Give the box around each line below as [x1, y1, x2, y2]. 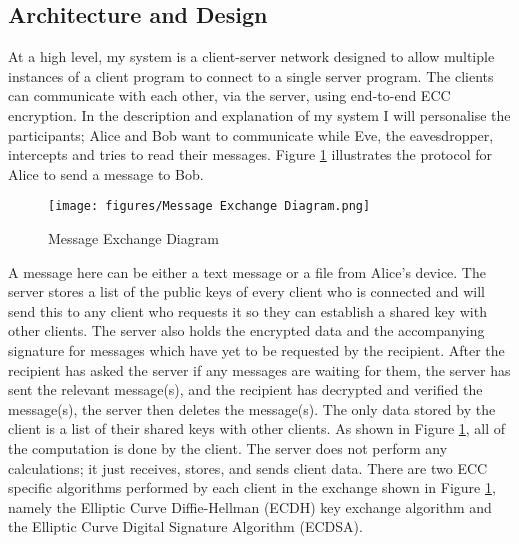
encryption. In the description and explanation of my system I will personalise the [8, 104, 511, 125]
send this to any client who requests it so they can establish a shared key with [8, 300, 487, 321]
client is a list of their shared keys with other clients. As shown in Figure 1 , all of [8, 418, 506, 439]
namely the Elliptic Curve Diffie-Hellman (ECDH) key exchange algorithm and [8, 496, 492, 517]
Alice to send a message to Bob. [8, 163, 204, 184]
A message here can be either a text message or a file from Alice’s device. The [8, 261, 486, 282]
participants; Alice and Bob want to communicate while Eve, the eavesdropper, [8, 124, 494, 145]
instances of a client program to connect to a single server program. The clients [8, 65, 494, 86]
